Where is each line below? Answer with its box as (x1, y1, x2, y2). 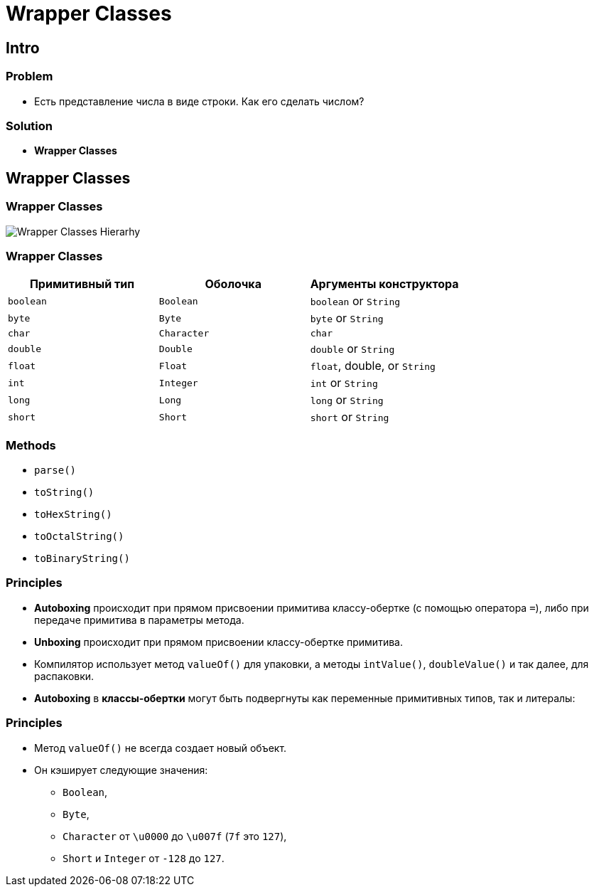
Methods (6, 437, 56, 452)
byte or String (310, 311, 384, 326)
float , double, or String (310, 359, 436, 373)
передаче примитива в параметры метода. (34, 613, 244, 626)
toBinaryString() (34, 553, 130, 565)
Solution (6, 118, 53, 133)
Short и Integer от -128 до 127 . (63, 851, 225, 864)
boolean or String (310, 294, 401, 309)
